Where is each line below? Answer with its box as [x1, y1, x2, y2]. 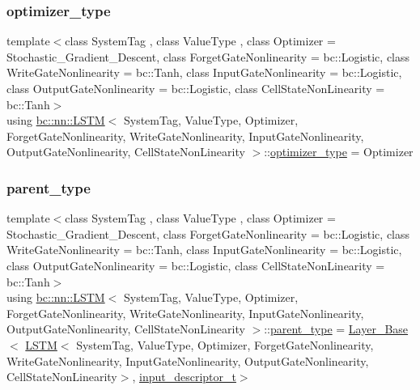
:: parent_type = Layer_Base [264, 320, 409, 337]
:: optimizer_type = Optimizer [264, 143, 414, 160]
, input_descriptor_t [132, 368, 236, 385]
